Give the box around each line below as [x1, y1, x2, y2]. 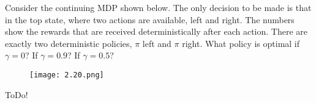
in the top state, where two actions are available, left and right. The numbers [5, 13, 295, 26]
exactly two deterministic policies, [5, 37, 132, 49]
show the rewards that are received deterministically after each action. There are [5, 25, 307, 38]
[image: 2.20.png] [29, 70, 104, 79]
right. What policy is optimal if [182, 37, 300, 49]
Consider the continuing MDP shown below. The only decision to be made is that [5, 1, 312, 13]
